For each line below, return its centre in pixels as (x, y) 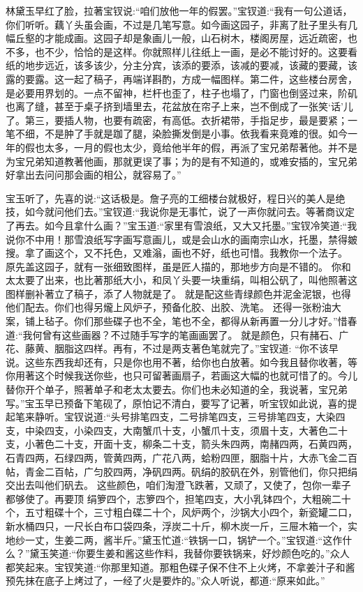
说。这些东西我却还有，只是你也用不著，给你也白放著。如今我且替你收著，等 (181, 362)
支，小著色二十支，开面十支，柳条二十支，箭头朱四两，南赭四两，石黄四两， (181, 444)
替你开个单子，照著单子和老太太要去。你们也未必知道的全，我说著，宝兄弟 (177, 389)
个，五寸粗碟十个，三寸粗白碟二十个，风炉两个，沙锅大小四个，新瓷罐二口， (181, 512)
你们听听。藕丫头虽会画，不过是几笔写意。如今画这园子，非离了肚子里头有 (177, 24)
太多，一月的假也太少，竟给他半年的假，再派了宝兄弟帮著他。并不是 (201, 147)
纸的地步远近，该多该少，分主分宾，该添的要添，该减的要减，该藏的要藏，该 (181, 65)
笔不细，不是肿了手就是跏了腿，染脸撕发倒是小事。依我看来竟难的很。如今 (177, 134)
